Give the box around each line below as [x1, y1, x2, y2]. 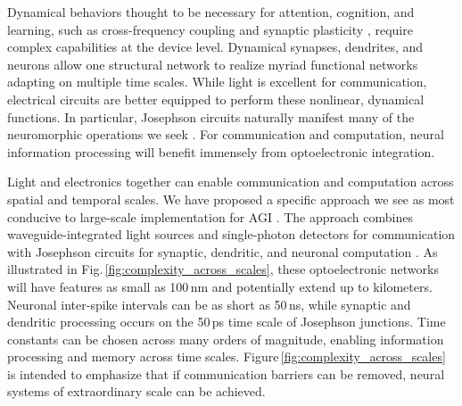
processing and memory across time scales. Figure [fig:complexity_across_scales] [7, 347, 446, 366]
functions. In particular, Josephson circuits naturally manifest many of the [7, 107, 415, 126]
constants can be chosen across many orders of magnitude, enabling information [7, 329, 444, 348]
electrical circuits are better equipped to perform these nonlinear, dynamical [7, 89, 425, 108]
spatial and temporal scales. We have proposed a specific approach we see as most [7, 189, 455, 208]
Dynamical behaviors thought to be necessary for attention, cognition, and [7, 3, 415, 21]
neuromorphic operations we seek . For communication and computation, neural [7, 125, 444, 144]
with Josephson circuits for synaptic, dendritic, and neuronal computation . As [7, 242, 438, 261]
